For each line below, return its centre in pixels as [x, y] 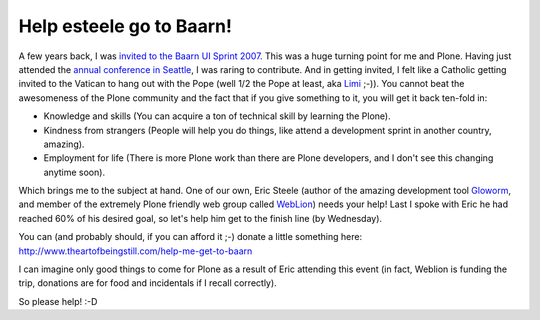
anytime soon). [74, 172]
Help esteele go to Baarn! [125, 26]
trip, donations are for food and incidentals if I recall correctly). [147, 283]
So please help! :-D [58, 301]
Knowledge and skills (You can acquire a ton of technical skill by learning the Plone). [217, 116]
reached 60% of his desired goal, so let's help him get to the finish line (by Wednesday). [200, 218]
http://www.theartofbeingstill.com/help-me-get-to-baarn [135, 251]
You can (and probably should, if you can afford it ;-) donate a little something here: [190, 237]
